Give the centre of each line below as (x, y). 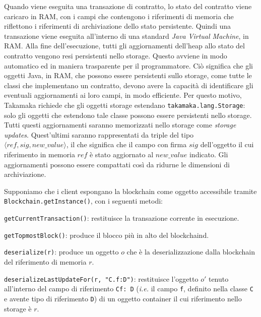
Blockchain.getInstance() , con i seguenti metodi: (83, 201)
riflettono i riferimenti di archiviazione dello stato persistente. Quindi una (118, 26)
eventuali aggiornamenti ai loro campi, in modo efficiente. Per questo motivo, (123, 95)
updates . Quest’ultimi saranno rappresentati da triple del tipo (99, 134)
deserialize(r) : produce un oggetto (61, 252)
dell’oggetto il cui (227, 144)
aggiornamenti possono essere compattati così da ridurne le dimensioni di (117, 164)
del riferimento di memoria (45, 261)
